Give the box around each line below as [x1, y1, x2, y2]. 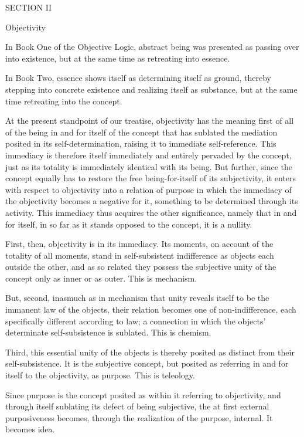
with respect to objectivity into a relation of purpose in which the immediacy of [5, 183, 292, 195]
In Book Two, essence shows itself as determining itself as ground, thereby [5, 72, 271, 84]
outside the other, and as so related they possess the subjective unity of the [5, 260, 276, 273]
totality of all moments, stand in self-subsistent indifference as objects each [5, 249, 274, 261]
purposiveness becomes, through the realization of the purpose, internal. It [5, 411, 273, 424]
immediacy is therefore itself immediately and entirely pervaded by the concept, [5, 148, 292, 161]
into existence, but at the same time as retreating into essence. [5, 52, 230, 64]
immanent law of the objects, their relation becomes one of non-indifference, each [5, 303, 296, 316]
